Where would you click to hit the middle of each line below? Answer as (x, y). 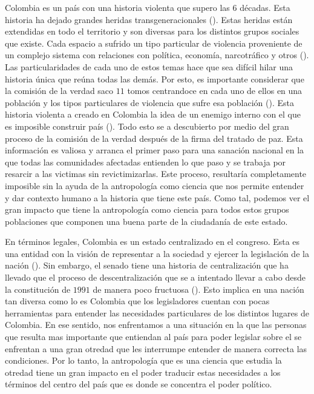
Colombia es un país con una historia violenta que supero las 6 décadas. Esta (148, 7)
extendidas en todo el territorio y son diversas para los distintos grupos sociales (152, 31)
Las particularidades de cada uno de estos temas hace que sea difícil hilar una (149, 66)
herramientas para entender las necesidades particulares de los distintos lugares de (157, 312)
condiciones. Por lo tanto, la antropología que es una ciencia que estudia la (143, 360)
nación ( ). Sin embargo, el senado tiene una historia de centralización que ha (147, 265)
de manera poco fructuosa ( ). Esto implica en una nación (198, 289)
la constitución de (38, 289)
